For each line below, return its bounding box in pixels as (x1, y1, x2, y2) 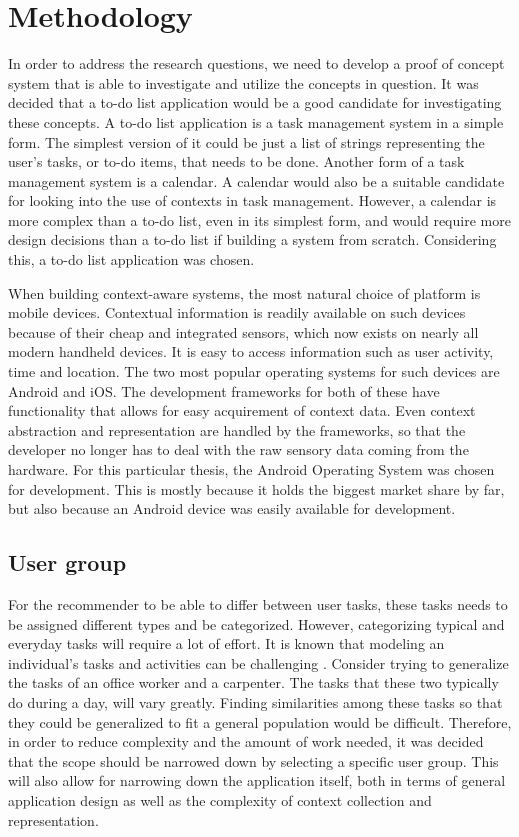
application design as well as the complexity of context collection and (8, 789, 432, 810)
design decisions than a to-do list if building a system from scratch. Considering (8, 229, 497, 250)
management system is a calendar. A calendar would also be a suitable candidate (8, 170, 505, 191)
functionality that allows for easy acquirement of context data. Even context (8, 400, 476, 421)
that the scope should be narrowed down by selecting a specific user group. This (8, 750, 499, 771)
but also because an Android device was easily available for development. (8, 498, 456, 519)
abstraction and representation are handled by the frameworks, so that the (8, 419, 466, 440)
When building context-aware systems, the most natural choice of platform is (8, 282, 481, 303)
